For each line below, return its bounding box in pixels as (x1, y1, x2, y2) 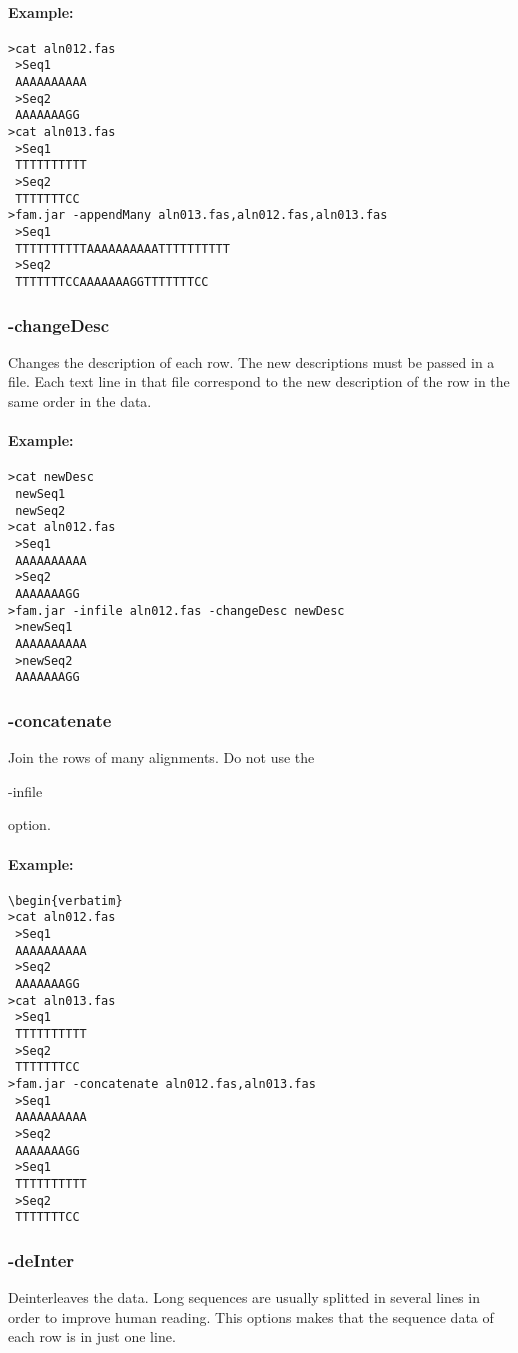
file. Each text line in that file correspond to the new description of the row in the (8, 371, 510, 392)
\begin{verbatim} (8, 893, 123, 908)
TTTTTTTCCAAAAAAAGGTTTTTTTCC (15, 274, 209, 289)
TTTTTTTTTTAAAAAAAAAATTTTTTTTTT (15, 241, 230, 256)
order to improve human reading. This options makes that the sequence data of (8, 1306, 494, 1327)
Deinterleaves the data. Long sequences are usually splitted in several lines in (8, 1287, 480, 1308)
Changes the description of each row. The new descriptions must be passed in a (8, 351, 495, 372)
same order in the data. (8, 391, 152, 412)
